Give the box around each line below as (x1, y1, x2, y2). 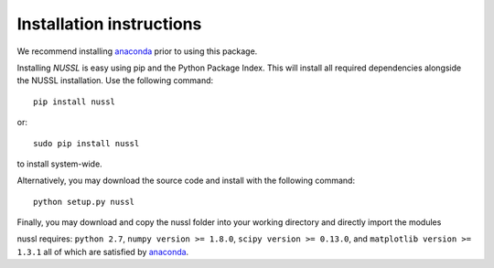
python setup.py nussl (33, 197, 135, 207)
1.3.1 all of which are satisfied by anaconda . (16, 246, 189, 257)
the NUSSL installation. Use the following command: (16, 75, 214, 86)
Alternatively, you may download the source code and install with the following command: (16, 175, 356, 187)
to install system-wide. (16, 158, 102, 169)
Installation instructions (16, 14, 202, 34)
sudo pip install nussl (33, 138, 140, 148)
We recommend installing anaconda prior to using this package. (16, 46, 258, 57)
